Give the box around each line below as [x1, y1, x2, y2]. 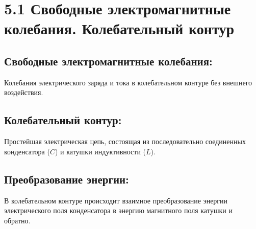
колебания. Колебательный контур [4, 18, 234, 39]
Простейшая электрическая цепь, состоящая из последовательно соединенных [4, 136, 246, 147]
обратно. [4, 215, 31, 225]
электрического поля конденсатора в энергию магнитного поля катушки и [4, 205, 233, 216]
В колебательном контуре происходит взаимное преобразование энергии [4, 195, 228, 205]
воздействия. [4, 87, 43, 98]
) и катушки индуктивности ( [55, 146, 146, 156]
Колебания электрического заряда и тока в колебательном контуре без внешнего [4, 77, 252, 87]
